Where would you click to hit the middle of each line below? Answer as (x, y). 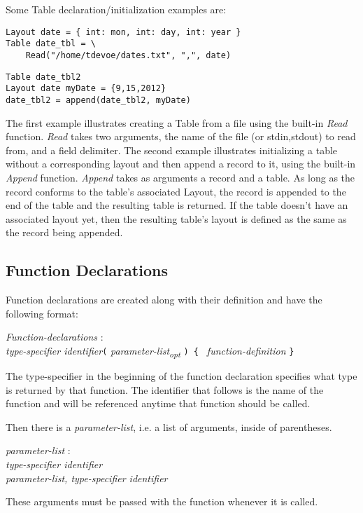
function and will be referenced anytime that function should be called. (158, 403)
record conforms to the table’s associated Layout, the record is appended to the (176, 191)
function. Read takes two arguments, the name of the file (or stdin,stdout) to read (181, 136)
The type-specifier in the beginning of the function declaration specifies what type (181, 375)
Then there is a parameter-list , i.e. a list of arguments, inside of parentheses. (169, 426)
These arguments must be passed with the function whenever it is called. (162, 501)
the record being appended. (64, 232)
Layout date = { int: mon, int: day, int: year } (123, 32)
